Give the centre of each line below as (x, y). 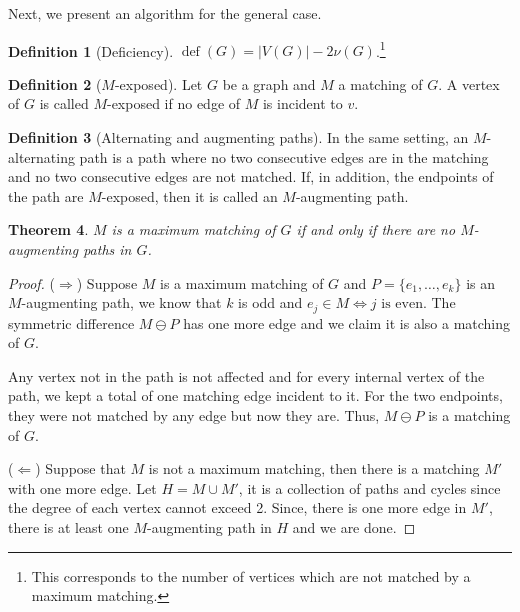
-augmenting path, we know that (121, 302)
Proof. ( (31, 282)
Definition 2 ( (55, 83)
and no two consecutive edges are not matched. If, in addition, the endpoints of (251, 176)
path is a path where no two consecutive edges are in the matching (284, 156)
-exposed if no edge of (173, 103)
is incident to (302, 103)
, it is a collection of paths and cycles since (369, 487)
